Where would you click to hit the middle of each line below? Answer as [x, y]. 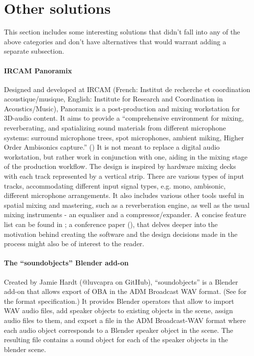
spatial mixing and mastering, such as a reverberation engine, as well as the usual [127, 205]
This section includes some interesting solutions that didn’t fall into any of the [122, 32]
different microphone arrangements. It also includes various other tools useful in [124, 195]
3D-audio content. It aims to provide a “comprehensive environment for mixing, [124, 118]
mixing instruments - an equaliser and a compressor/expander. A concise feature [125, 214]
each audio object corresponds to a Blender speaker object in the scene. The [119, 330]
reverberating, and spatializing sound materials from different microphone [115, 128]
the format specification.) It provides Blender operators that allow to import [119, 301]
